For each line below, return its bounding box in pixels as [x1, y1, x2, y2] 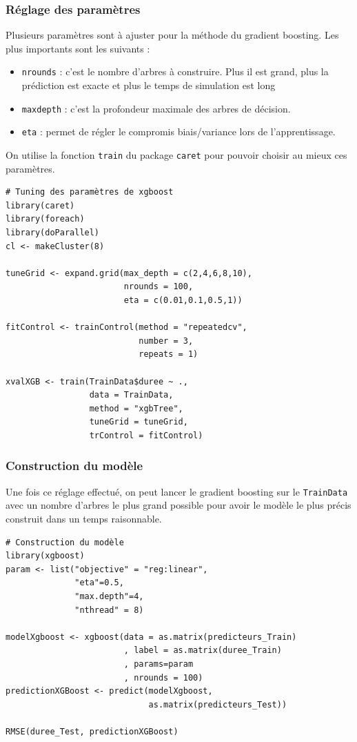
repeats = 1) [139, 349, 198, 360]
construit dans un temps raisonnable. [6, 511, 162, 525]
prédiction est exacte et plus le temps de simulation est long [21, 78, 276, 92]
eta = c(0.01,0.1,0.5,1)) [123, 295, 243, 305]
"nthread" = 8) [74, 605, 144, 615]
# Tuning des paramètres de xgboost [6, 187, 174, 197]
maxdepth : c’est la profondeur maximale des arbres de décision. [21, 101, 291, 115]
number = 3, [139, 335, 194, 346]
